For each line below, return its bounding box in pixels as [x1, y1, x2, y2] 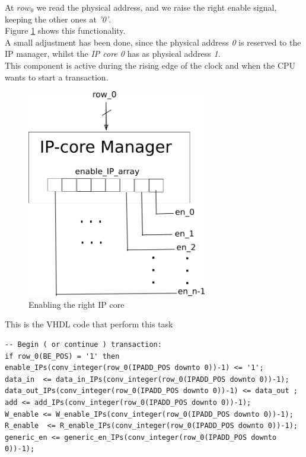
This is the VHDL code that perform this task [5, 318, 173, 330]
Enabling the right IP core [28, 298, 125, 310]
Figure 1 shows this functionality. [5, 24, 126, 37]
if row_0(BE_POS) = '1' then [5, 352, 120, 361]
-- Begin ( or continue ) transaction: [5, 340, 162, 349]
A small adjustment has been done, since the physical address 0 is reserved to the [5, 36, 301, 48]
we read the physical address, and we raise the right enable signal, [36, 1, 277, 13]
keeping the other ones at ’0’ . [5, 12, 111, 25]
